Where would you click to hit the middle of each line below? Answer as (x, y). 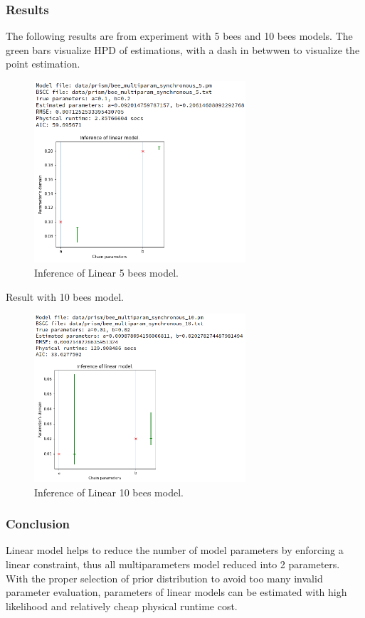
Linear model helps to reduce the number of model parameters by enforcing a (175, 550)
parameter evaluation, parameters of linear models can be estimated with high (176, 592)
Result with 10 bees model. (65, 296)
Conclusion (38, 524)
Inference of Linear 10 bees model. (109, 492)
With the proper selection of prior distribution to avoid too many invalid (164, 578)
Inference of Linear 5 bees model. (106, 272)
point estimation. (43, 64)
